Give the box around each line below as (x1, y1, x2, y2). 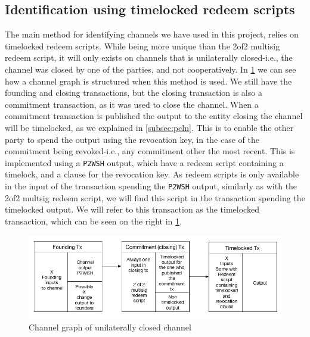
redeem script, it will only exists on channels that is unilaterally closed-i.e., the (5, 51, 293, 64)
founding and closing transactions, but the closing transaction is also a (5, 86, 262, 99)
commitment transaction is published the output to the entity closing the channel (5, 110, 303, 122)
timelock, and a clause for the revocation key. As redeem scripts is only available (5, 168, 299, 180)
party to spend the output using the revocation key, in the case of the (5, 133, 259, 145)
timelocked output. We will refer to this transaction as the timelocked (5, 203, 259, 216)
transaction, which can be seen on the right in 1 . (5, 214, 182, 227)
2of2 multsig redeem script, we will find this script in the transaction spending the (5, 191, 305, 204)
